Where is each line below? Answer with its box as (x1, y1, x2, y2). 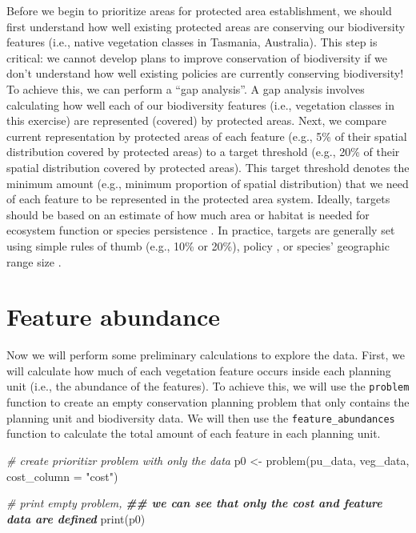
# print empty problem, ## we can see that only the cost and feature (6, 495, 382, 511)
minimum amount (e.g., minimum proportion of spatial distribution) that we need (6, 174, 409, 191)
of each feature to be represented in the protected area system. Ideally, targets (6, 190, 390, 207)
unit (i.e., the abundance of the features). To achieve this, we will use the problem (6, 378, 410, 395)
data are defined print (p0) (6, 510, 146, 527)
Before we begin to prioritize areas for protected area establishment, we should (6, 2, 392, 18)
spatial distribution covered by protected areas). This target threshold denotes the (6, 158, 410, 175)
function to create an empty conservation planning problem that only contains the (6, 394, 410, 411)
